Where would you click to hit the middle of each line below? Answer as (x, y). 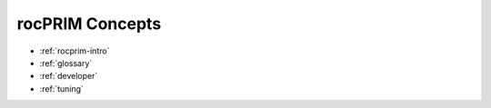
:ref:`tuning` (61, 88)
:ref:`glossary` (66, 63)
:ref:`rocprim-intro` (75, 51)
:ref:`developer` (69, 76)
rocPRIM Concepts (89, 24)
